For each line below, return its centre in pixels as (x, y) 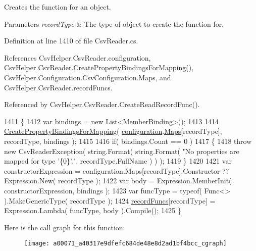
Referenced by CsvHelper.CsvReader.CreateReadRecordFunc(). (102, 104)
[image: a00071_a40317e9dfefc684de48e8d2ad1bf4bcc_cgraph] (125, 244)
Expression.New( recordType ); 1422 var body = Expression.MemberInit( (118, 181)
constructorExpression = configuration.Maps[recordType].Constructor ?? (117, 170)
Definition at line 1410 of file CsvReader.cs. (71, 41)
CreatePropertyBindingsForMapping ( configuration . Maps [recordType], (113, 131)
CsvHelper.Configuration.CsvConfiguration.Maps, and (88, 77)
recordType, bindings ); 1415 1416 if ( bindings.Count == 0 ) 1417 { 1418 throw (128, 141)
